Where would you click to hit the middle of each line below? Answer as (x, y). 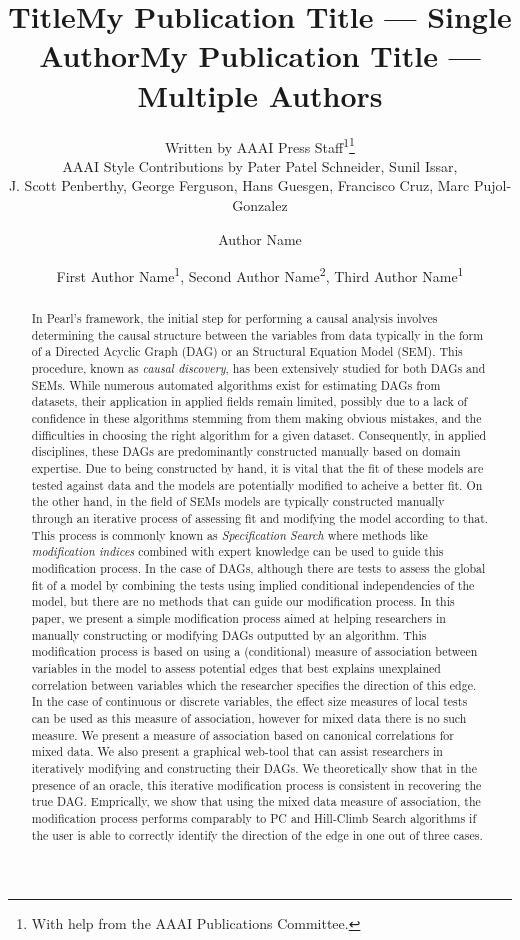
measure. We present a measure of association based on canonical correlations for (242, 734)
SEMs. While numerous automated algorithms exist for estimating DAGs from (236, 384)
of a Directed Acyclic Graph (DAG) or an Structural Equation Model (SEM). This (247, 351)
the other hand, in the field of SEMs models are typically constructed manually (238, 501)
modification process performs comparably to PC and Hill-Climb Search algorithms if (254, 817)
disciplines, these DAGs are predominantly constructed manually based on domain (246, 451)
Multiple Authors (260, 94)
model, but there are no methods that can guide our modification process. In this (243, 601)
